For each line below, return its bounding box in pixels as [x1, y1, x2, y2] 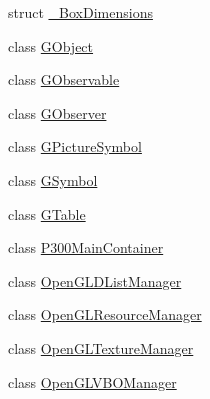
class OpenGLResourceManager [8, 304, 202, 325]
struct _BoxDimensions [8, 2, 153, 22]
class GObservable [8, 69, 120, 90]
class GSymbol [8, 169, 98, 190]
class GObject [8, 35, 94, 56]
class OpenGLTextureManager [8, 337, 194, 358]
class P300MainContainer [8, 237, 164, 258]
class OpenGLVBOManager [8, 371, 177, 392]
